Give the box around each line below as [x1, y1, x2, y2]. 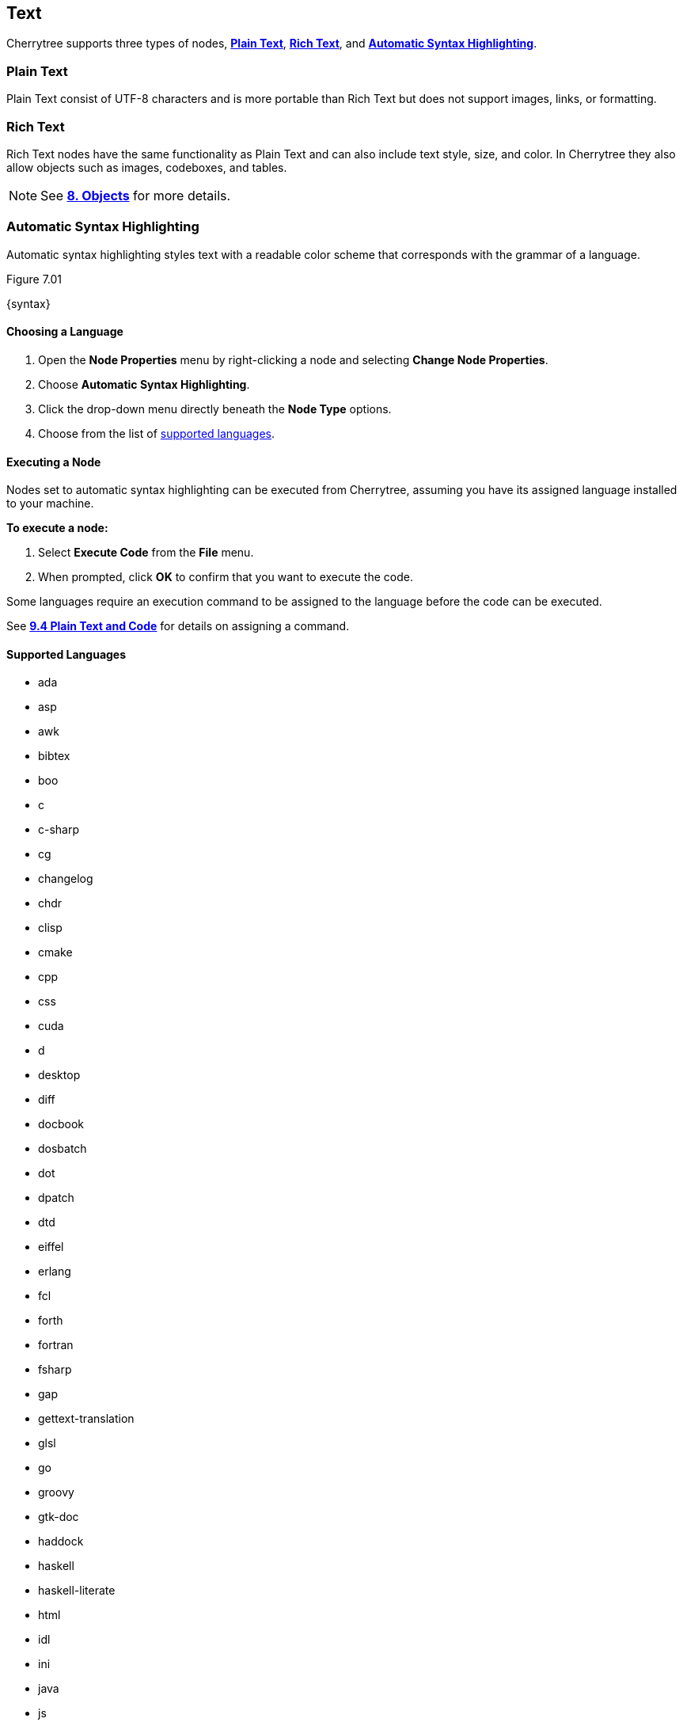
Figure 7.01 [6, 272, 63, 286]
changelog [38, 872, 93, 886]
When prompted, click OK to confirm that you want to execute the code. [38, 570, 413, 584]
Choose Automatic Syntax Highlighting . [38, 377, 250, 391]
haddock [38, 1534, 84, 1549]
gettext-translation [38, 1412, 135, 1426]
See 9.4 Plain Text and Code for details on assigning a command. [6, 619, 350, 633]
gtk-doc [38, 1510, 79, 1524]
